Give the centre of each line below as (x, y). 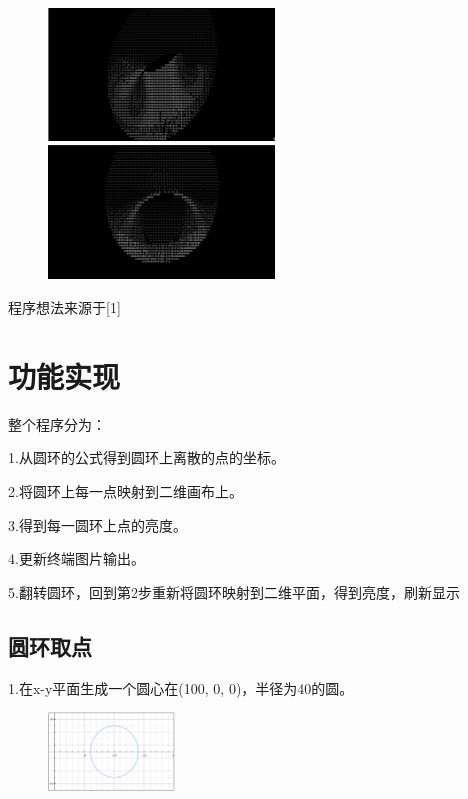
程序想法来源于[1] (64, 307)
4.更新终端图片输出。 (76, 558)
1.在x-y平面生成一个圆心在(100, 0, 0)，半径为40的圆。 (181, 687)
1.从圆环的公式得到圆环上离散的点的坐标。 (146, 457)
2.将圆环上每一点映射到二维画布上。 (125, 490)
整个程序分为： (57, 423)
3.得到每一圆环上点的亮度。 (97, 524)
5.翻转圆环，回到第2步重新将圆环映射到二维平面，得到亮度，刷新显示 (234, 591)
